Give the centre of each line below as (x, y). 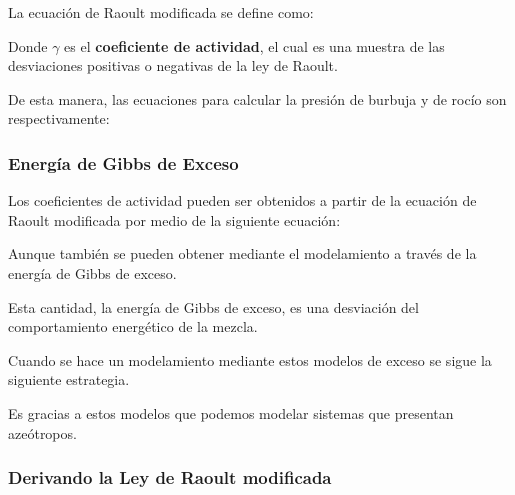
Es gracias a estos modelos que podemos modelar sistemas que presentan (231, 412)
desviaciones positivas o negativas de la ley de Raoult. (173, 65)
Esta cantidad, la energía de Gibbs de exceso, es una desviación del (213, 306)
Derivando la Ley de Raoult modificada (170, 477)
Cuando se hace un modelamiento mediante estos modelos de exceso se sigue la (250, 359)
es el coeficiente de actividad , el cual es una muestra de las (254, 45)
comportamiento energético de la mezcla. (133, 326)
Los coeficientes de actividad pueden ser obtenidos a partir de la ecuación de (242, 200)
